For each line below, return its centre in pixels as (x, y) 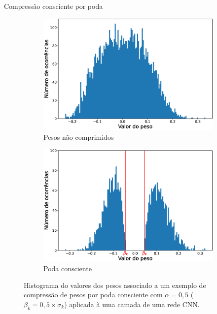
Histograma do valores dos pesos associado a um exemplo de (115, 285)
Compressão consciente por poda (54, 6)
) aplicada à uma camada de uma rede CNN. (132, 304)
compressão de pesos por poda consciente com (93, 295)
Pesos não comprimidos (79, 137)
